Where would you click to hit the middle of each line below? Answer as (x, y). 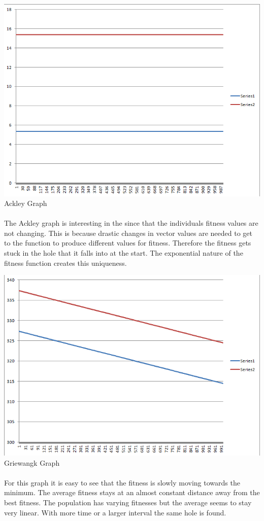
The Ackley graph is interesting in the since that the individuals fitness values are (131, 223)
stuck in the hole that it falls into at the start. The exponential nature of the (124, 253)
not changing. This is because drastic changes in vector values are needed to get (128, 233)
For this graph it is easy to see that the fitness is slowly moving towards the (122, 482)
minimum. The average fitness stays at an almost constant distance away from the (132, 492)
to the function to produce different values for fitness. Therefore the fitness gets (128, 243)
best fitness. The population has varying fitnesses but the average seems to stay (128, 502)
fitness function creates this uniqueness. (65, 263)
